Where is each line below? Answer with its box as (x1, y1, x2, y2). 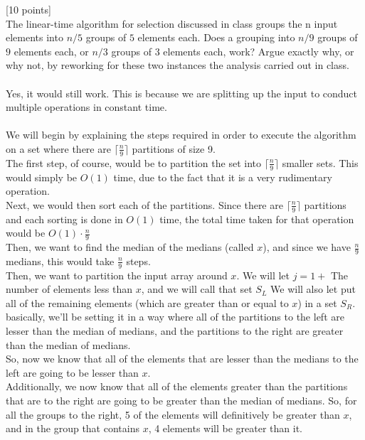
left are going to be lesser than (6, 365, 139, 380)
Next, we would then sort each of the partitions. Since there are (6, 197, 283, 212)
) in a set (297, 295, 337, 310)
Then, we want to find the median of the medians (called (6, 240, 254, 254)
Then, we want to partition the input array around (6, 267, 228, 282)
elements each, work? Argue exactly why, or (163, 43, 354, 58)
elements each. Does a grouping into (137, 30, 295, 45)
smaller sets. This (282, 155, 359, 170)
